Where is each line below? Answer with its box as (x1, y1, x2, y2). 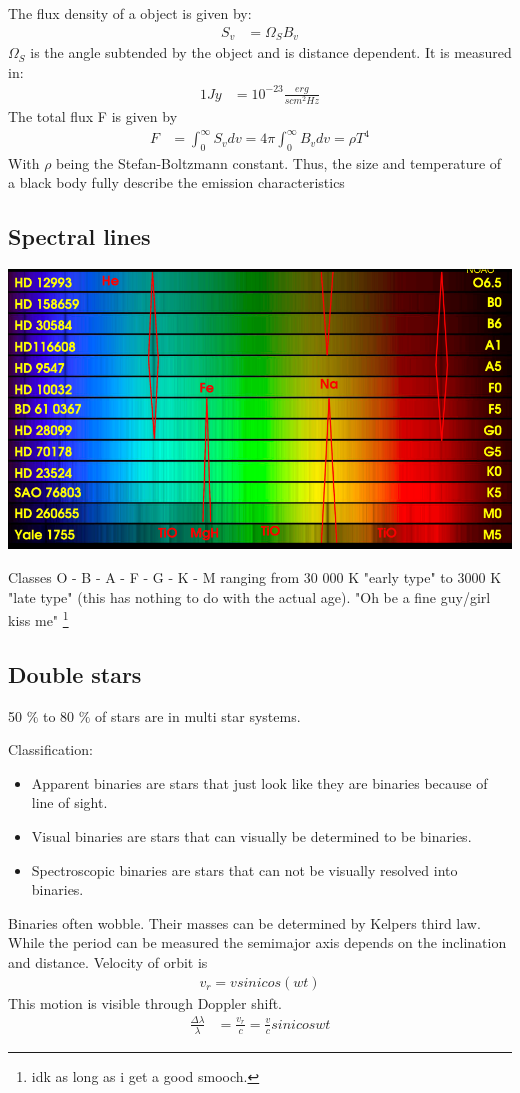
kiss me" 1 (8, 607, 69, 630)
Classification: (8, 739, 93, 760)
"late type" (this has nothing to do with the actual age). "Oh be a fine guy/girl (8, 586, 491, 607)
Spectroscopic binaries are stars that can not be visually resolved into (31, 859, 458, 880)
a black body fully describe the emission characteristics (8, 172, 345, 193)
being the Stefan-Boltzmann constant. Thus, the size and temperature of (56, 152, 502, 173)
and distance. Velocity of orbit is (8, 952, 208, 972)
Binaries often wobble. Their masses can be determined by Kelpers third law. (8, 912, 481, 933)
